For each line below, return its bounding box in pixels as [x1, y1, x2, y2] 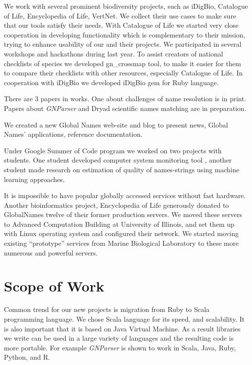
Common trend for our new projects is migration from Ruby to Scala [4, 304, 210, 314]
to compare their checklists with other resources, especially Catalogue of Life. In [4, 68, 243, 78]
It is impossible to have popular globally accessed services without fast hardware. [4, 190, 246, 201]
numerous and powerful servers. [4, 247, 98, 257]
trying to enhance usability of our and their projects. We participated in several [4, 39, 242, 49]
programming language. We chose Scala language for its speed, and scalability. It [4, 313, 245, 324]
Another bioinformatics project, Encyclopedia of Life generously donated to [4, 200, 229, 210]
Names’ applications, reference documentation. [4, 129, 143, 139]
